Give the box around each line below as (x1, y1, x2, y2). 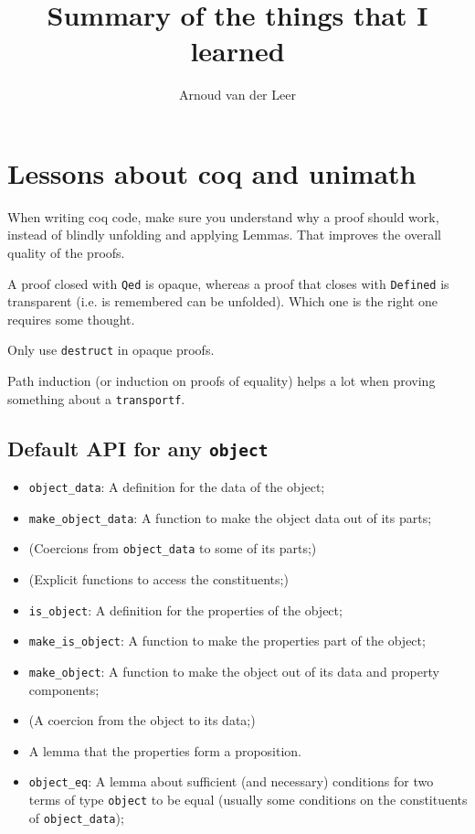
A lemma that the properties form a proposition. (28, 741, 302, 760)
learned (190, 32, 285, 69)
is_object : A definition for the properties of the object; (28, 600, 343, 619)
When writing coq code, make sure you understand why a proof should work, (7, 207, 439, 226)
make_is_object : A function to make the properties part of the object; (28, 631, 426, 650)
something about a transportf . (7, 389, 185, 408)
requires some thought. (7, 309, 135, 328)
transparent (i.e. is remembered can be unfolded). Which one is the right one (7, 292, 438, 311)
